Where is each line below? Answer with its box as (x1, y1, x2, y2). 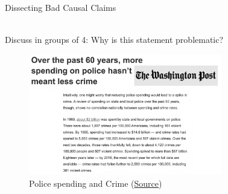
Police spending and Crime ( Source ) (29, 176, 162, 189)
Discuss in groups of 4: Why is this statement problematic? (5, 33, 224, 46)
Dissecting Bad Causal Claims (5, 1, 116, 13)
